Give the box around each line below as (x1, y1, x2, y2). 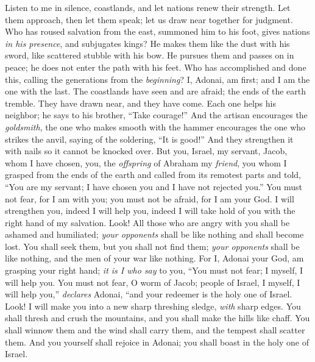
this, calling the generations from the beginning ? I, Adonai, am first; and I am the (5, 73, 310, 85)
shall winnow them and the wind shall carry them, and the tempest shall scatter (5, 324, 305, 336)
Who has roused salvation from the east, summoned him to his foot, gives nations (5, 25, 310, 38)
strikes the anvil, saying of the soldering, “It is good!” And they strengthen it (5, 132, 294, 145)
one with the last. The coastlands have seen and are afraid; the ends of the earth (5, 85, 306, 98)
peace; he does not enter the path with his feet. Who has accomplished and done (5, 60, 306, 73)
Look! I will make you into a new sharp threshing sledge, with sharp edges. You (5, 299, 301, 312)
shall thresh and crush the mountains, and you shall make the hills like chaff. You (5, 311, 310, 324)
